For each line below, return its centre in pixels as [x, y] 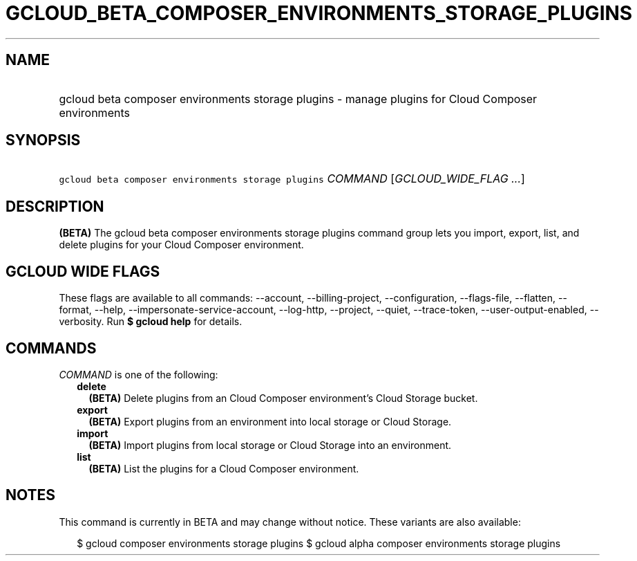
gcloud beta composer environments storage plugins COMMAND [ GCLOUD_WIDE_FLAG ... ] [292, 179]
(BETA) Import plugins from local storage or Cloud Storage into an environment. [270, 445]
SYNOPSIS [43, 140]
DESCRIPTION [55, 206]
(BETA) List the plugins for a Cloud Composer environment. [224, 468]
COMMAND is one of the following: [139, 374]
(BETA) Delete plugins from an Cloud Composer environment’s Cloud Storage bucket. [283, 398]
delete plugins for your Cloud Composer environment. [181, 245]
